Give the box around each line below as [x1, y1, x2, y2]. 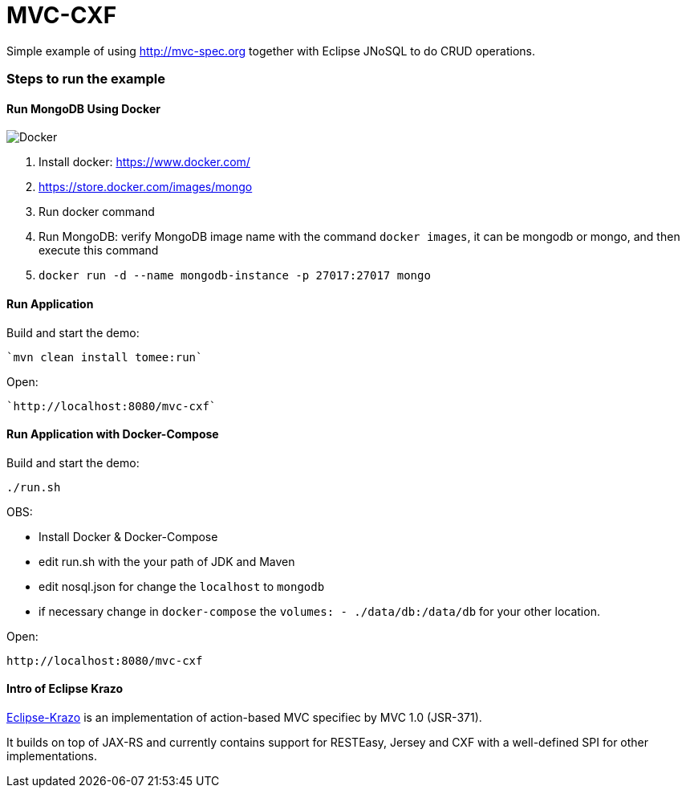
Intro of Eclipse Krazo [6, 682, 124, 696]
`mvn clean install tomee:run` [6, 350, 203, 364]
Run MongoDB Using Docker [6, 101, 160, 116]
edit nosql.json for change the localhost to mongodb [39, 579, 325, 593]
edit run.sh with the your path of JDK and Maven [39, 554, 295, 568]
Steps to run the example [6, 71, 165, 88]
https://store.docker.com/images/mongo [39, 180, 253, 194]
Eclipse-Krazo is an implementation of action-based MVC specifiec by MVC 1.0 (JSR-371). [6, 711, 482, 724]
